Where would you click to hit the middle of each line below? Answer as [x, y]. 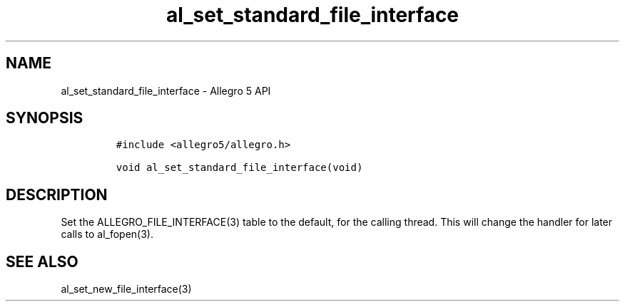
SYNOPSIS [45, 118]
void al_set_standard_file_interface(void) [239, 168]
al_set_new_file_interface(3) [126, 289]
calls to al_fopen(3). [107, 234]
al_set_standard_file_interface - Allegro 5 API [166, 90]
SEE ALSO [42, 261]
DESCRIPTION [57, 194]
